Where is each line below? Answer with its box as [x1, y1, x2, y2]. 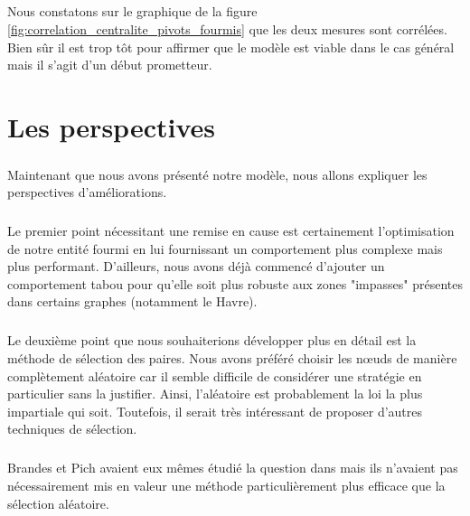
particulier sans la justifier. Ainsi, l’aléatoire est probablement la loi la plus [7, 384, 423, 403]
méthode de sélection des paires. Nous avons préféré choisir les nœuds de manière [7, 349, 457, 367]
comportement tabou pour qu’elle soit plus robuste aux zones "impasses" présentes [7, 274, 464, 293]
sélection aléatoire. [7, 493, 109, 512]
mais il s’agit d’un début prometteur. [7, 55, 212, 74]
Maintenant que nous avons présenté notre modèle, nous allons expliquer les [7, 164, 428, 183]
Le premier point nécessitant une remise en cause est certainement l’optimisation [7, 221, 455, 240]
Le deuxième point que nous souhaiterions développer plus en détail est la [7, 331, 417, 350]
